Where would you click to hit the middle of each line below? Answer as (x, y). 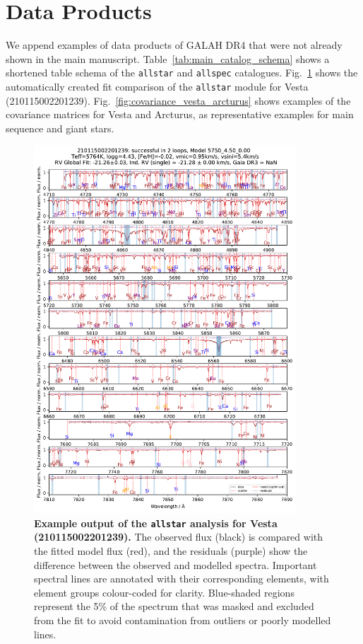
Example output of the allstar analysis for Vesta (156, 523)
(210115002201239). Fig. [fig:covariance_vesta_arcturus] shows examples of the (178, 100)
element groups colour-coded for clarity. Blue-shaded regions (164, 592)
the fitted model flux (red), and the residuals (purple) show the (171, 550)
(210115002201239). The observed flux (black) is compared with (179, 537)
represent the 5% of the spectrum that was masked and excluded (174, 606)
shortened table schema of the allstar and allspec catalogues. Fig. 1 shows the (182, 73)
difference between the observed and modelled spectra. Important (175, 564)
